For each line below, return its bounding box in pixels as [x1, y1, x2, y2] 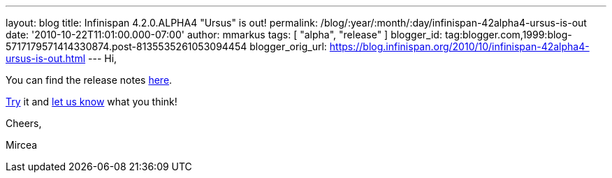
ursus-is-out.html [6, 52, 86, 64]
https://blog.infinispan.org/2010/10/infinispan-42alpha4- [329, 40, 590, 52]
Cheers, [6, 117, 42, 129]
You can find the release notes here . [6, 74, 173, 86]
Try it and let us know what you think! [6, 96, 177, 107]
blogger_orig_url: [249, 40, 327, 52]
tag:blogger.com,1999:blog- [444, 29, 572, 40]
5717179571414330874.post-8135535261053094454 [6, 40, 247, 52]
